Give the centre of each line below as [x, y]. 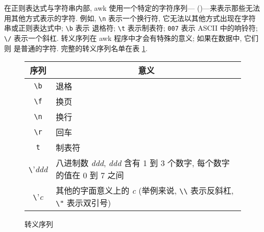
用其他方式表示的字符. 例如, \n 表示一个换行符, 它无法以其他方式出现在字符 [130, 18]
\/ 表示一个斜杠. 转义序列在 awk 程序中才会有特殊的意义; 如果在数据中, [123, 38]
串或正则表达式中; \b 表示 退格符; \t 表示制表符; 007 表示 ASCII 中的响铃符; [131, 28]
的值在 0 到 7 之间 [90, 175]
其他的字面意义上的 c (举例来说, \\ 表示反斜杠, [145, 191]
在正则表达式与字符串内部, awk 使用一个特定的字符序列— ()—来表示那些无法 [132, 8]
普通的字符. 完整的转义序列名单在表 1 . [84, 48]
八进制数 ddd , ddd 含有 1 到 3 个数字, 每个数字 [143, 163]
